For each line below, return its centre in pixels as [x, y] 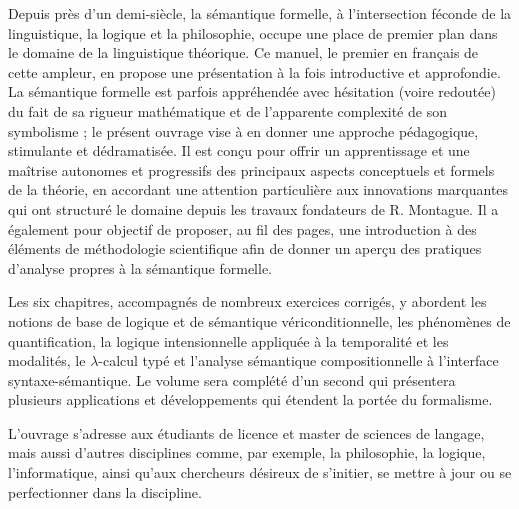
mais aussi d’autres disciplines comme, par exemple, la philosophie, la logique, [247, 452]
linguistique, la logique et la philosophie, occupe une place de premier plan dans [253, 32]
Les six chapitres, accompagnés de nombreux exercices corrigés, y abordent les [247, 301]
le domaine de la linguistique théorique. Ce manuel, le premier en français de [243, 52]
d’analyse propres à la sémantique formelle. [140, 267]
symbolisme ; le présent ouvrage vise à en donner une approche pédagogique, [243, 130]
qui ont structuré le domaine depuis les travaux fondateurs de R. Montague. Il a [253, 208]
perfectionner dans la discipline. [105, 491]
